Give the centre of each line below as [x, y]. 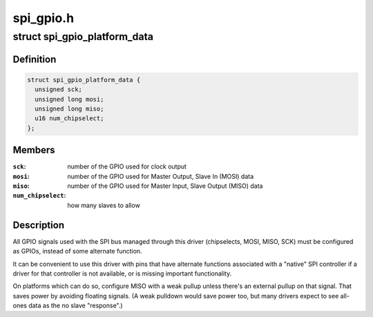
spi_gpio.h [44, 18]
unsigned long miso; [69, 108]
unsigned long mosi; [69, 99]
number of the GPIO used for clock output [127, 166]
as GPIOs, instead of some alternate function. [77, 251]
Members [34, 150]
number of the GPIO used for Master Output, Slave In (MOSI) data [161, 176]
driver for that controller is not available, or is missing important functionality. [122, 273]
